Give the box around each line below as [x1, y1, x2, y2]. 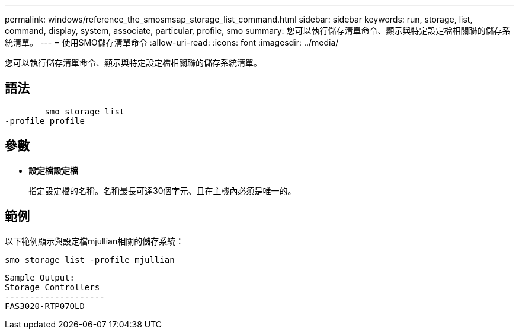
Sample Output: [5, 272, 75, 282]
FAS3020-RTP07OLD [5, 301, 85, 311]
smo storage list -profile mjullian [5, 255, 175, 265]
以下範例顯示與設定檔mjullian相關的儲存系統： [5, 236, 184, 246]
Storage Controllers [5, 282, 100, 292]
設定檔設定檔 [28, 165, 78, 176]
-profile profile [5, 116, 85, 126]
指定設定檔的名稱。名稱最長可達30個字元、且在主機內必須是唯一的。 [28, 185, 296, 196]
